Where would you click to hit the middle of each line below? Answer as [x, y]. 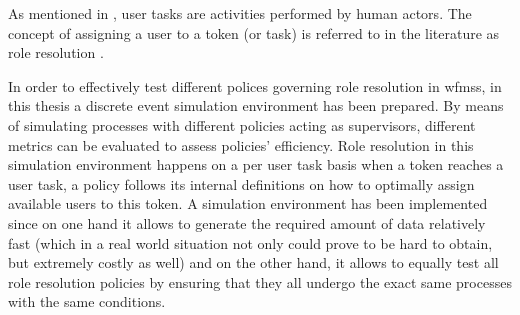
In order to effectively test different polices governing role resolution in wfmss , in [255, 85]
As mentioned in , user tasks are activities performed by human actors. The [240, 13]
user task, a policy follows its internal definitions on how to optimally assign [241, 183]
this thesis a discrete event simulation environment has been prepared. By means [256, 105]
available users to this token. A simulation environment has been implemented [248, 203]
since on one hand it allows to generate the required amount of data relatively [247, 222]
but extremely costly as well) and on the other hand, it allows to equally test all [253, 262]
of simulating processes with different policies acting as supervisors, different [242, 124]
